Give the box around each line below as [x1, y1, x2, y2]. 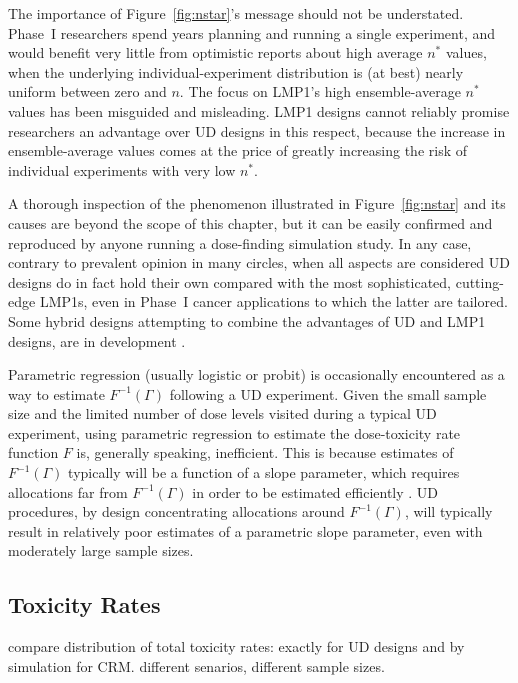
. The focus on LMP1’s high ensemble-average [179, 81, 461, 102]
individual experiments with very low [8, 159, 236, 180]
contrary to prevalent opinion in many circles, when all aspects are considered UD [8, 252, 510, 273]
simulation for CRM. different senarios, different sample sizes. [8, 655, 385, 676]
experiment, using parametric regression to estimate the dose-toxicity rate [8, 422, 461, 443]
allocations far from [8, 481, 128, 502]
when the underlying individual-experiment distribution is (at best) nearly [8, 61, 464, 82]
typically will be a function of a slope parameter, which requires [68, 462, 460, 483]
